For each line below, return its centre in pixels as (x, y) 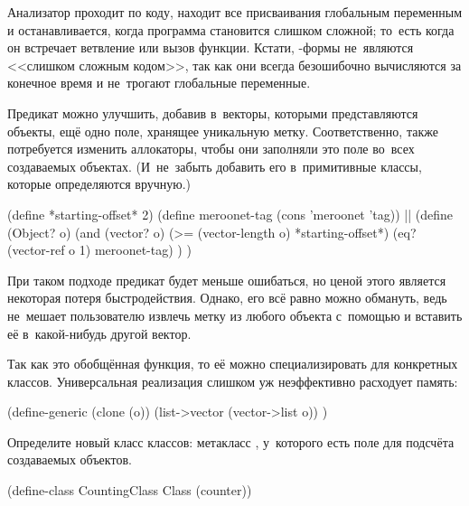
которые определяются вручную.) (99, 184)
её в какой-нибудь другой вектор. (99, 333)
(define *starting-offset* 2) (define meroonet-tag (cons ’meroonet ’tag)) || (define (230, 214)
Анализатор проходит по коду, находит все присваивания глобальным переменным (235, 12)
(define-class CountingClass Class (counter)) (130, 490)
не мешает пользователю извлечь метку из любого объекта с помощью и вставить (235, 315)
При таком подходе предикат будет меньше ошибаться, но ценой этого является (227, 280)
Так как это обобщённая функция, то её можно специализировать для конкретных (233, 364)
